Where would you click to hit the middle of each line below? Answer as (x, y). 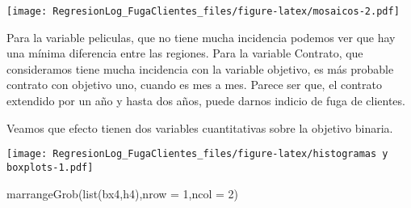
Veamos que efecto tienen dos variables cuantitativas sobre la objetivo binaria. (200, 127)
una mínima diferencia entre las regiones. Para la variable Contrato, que (185, 53)
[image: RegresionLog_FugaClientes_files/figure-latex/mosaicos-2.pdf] (203, 11)
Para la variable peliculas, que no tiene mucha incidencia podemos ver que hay (201, 37)
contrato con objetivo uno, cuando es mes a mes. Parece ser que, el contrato (194, 85)
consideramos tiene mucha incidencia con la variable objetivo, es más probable (200, 68)
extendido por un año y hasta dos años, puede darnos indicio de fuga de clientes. (206, 101)
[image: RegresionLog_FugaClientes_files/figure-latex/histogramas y (197, 154)
